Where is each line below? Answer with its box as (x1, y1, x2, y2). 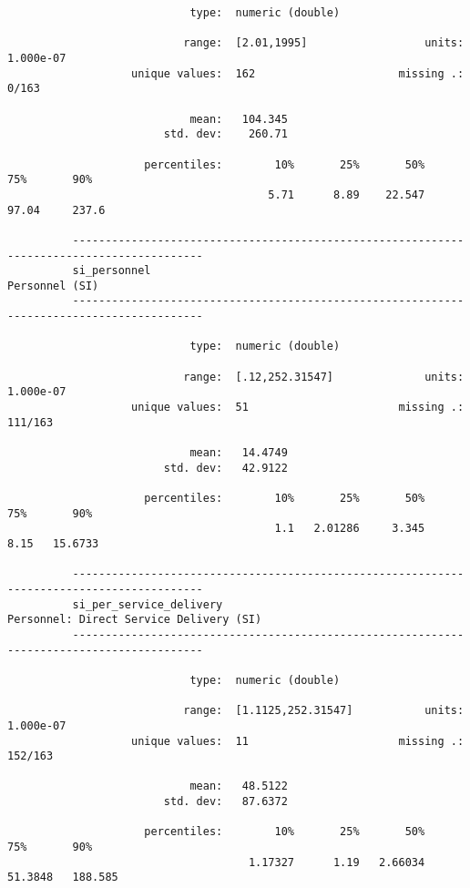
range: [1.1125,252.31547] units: (183, 704, 465, 718)
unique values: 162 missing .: (131, 66, 465, 80)
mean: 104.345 (189, 112, 288, 126)
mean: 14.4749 (189, 446, 288, 460)
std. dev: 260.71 (163, 128, 288, 141)
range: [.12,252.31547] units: (183, 370, 465, 383)
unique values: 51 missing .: (131, 401, 465, 414)
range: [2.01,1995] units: (183, 36, 465, 50)
